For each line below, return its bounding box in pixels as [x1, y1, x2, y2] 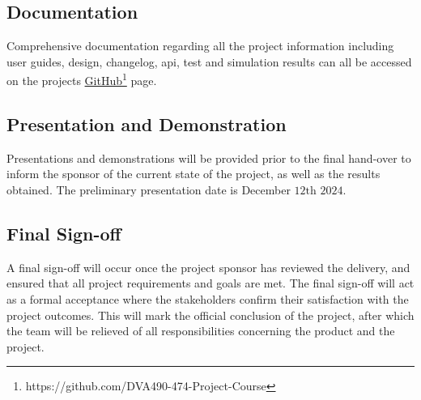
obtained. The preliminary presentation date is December [6, 181, 291, 198]
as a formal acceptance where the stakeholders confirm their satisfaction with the [6, 291, 409, 308]
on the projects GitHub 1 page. [6, 70, 157, 89]
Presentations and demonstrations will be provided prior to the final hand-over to [6, 149, 411, 166]
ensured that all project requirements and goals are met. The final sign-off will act [6, 274, 415, 291]
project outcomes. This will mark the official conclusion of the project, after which [6, 306, 415, 323]
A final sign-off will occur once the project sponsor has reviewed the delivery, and [6, 258, 410, 275]
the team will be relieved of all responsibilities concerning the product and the [6, 322, 395, 339]
